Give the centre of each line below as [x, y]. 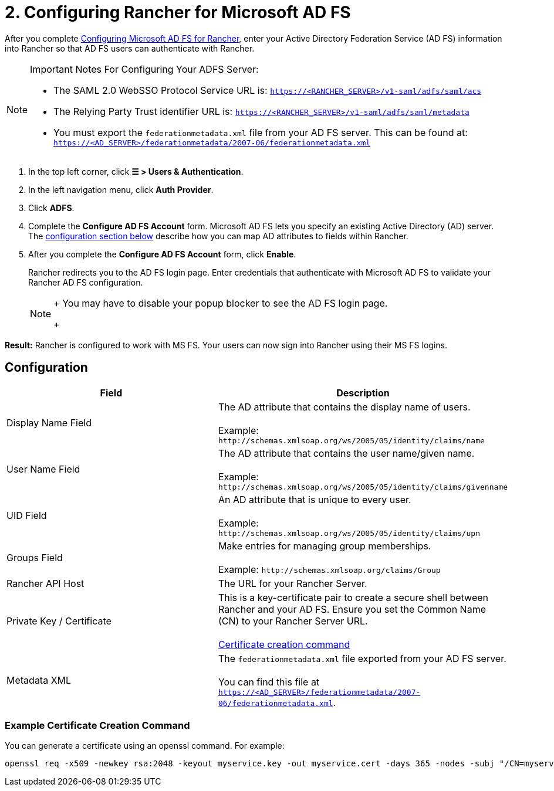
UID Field [27, 516]
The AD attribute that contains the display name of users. [344, 407]
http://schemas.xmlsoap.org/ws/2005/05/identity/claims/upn [349, 533]
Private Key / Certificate [59, 621]
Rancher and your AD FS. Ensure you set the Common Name [352, 609]
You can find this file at [269, 682]
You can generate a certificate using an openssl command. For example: [145, 746]
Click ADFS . [51, 208]
